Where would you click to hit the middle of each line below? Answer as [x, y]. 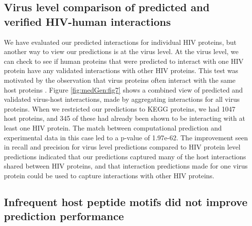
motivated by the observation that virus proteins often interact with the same [120, 80]
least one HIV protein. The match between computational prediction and [113, 127]
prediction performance [64, 216]
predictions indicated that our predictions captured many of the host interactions [125, 156]
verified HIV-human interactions [88, 21]
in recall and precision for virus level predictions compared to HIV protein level [122, 147]
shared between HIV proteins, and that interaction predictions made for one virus [126, 166]
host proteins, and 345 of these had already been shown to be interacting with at [125, 118]
